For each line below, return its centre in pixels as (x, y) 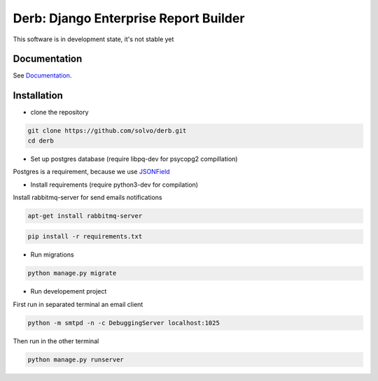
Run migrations (52, 254)
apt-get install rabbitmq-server (85, 216)
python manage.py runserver (76, 359)
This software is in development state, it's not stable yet (93, 39)
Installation (38, 95)
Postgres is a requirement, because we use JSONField (92, 172)
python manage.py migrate (72, 273)
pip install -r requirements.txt (85, 237)
